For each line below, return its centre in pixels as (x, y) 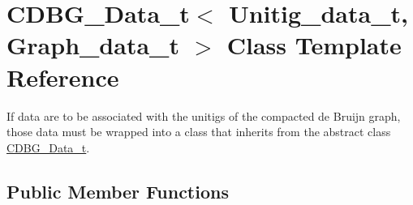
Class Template (314, 45)
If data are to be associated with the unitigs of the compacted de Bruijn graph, (204, 115)
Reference (63, 77)
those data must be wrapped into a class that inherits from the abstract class (199, 132)
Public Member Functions (118, 191)
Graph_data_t (93, 45)
